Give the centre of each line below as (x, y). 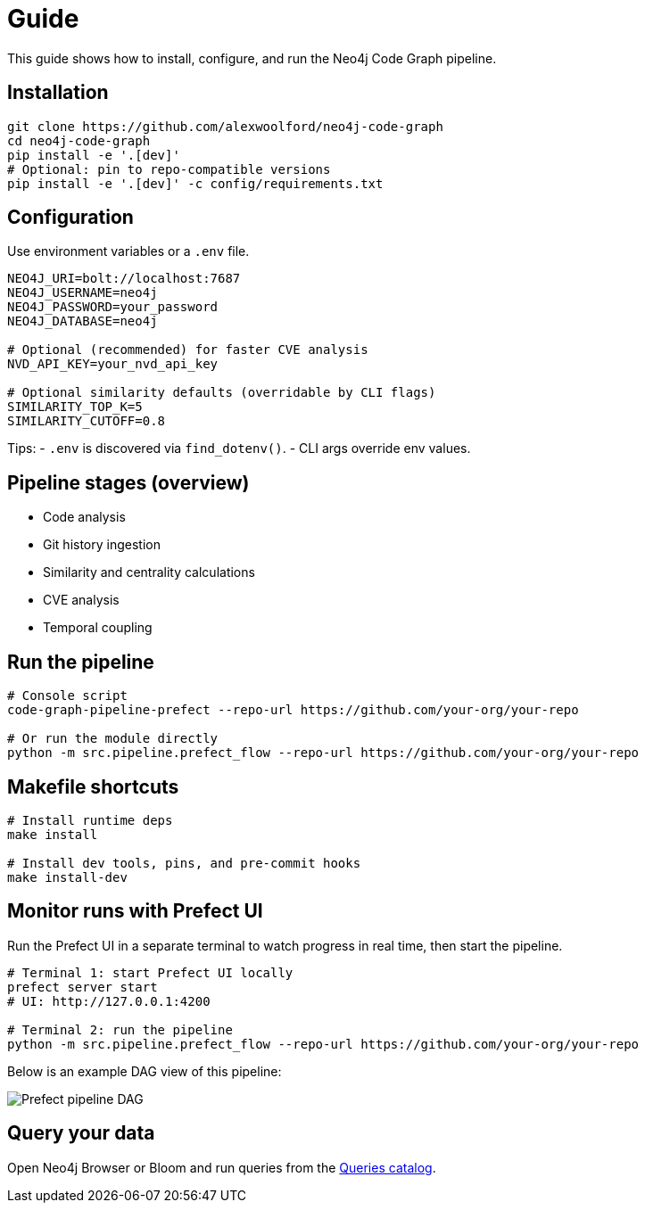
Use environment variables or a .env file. (128, 251)
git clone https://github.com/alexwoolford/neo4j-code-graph (225, 126)
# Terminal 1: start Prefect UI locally (150, 972)
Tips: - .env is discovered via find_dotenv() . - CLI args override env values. (239, 449)
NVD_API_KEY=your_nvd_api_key (113, 364)
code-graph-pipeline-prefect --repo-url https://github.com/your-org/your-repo (293, 710)
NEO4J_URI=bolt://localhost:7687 (124, 279)
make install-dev (67, 877)
